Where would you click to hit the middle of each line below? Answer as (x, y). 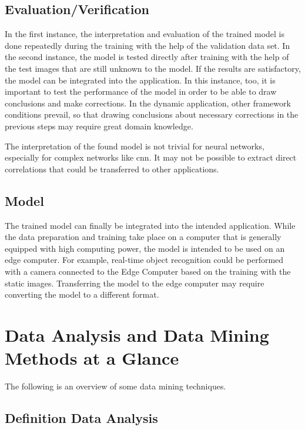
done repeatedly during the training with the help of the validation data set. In (148, 45)
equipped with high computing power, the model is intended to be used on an (145, 248)
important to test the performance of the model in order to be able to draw (141, 91)
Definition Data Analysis (81, 417)
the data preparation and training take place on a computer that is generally (143, 237)
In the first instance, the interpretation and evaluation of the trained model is (145, 34)
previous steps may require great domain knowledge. (99, 126)
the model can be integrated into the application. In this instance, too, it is (140, 80)
